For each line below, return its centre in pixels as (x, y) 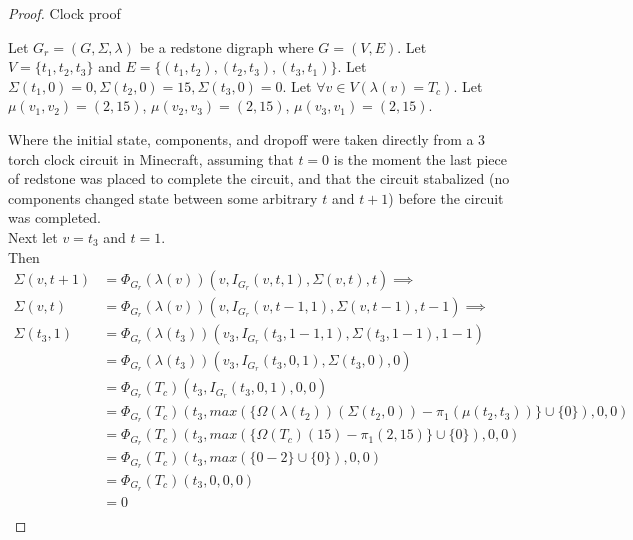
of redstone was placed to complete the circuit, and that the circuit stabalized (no (259, 178)
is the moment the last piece (420, 158)
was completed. (55, 217)
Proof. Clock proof (64, 13)
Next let (33, 236)
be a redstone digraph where (226, 46)
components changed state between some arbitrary (163, 197)
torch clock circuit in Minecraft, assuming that (151, 158)
